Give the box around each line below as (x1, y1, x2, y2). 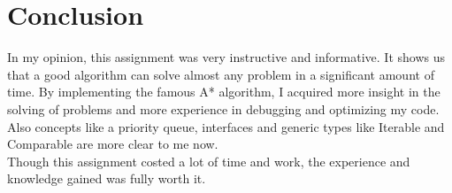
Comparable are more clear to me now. (7, 135, 218, 153)
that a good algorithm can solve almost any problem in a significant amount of (7, 65, 434, 83)
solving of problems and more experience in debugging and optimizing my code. (7, 99, 440, 118)
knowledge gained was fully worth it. (7, 169, 206, 188)
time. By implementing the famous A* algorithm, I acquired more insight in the (7, 82, 441, 101)
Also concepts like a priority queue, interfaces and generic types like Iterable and (7, 117, 445, 135)
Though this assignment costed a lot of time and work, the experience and (7, 151, 410, 170)
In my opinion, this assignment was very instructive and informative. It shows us (7, 48, 445, 66)
